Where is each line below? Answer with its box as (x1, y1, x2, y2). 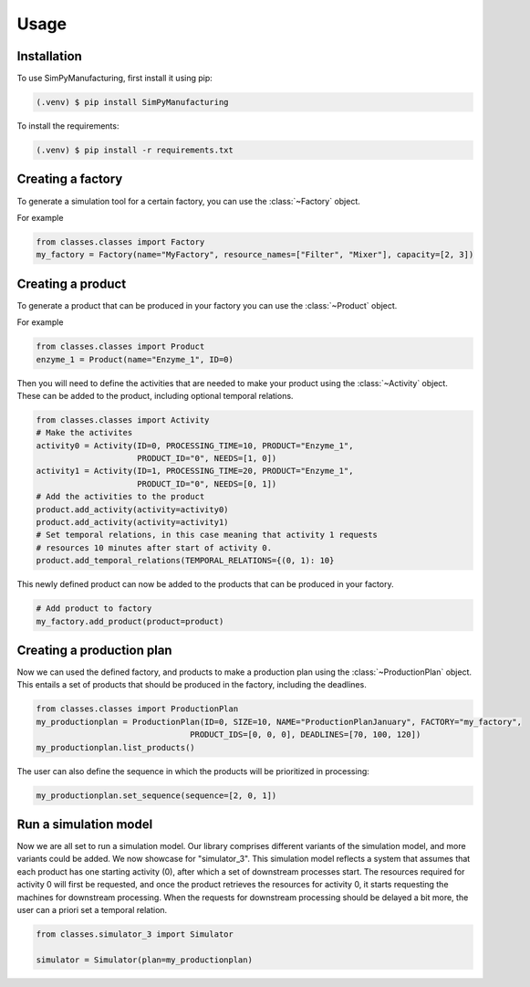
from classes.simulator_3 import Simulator (36, 929, 234, 940)
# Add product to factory (36, 604, 152, 614)
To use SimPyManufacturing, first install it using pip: (16, 73, 213, 84)
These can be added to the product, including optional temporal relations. (16, 390, 294, 401)
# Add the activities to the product (36, 491, 205, 502)
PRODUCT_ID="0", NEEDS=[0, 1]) (137, 478, 277, 488)
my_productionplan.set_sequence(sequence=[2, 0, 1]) (36, 790, 277, 801)
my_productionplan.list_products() (36, 742, 195, 752)
